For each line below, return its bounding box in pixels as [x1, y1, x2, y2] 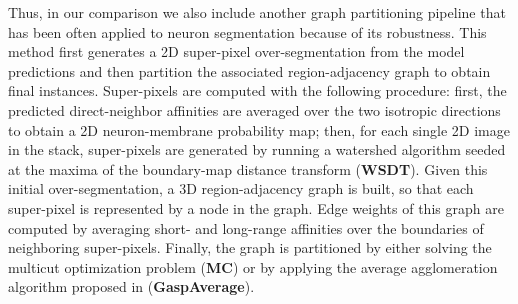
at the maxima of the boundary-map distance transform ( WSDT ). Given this [8, 158, 488, 179]
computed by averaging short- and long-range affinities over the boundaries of [8, 217, 484, 238]
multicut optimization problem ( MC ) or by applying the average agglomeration [8, 256, 498, 277]
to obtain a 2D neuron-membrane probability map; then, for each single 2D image [8, 119, 510, 140]
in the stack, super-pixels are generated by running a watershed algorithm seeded [8, 139, 506, 160]
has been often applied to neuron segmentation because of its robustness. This [8, 21, 487, 42]
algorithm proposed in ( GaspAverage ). [8, 276, 255, 297]
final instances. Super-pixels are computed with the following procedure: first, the [8, 80, 507, 101]
